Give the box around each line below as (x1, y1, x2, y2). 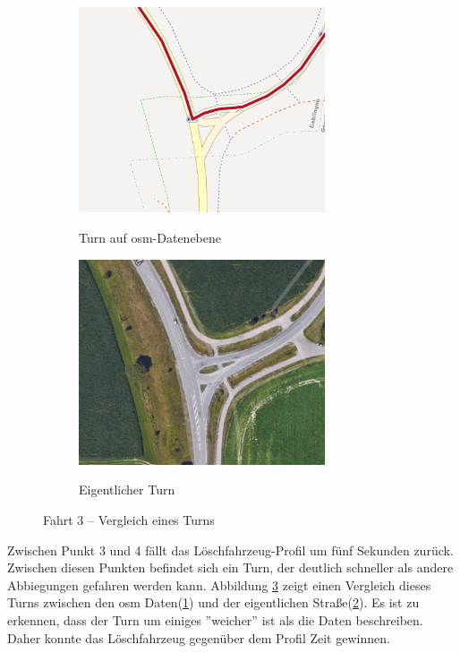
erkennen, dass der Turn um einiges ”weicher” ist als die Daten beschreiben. (7, 610, 423, 629)
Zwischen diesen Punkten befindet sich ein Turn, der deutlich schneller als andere (7, 558, 454, 577)
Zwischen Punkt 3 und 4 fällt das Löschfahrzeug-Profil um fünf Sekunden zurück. (7, 540, 454, 559)
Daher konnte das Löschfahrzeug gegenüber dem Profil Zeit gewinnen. (7, 628, 390, 647)
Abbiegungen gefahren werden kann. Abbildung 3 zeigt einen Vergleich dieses (7, 575, 431, 594)
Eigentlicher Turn (79, 480, 175, 499)
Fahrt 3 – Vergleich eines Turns (43, 511, 215, 528)
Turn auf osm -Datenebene (79, 228, 222, 247)
